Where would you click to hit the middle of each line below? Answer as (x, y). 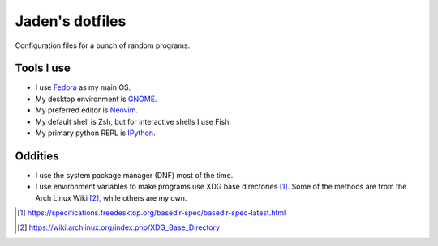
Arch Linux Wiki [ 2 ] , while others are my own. (111, 197)
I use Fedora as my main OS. (83, 87)
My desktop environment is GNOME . (96, 99)
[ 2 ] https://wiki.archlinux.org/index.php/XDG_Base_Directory (119, 227)
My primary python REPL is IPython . (95, 133)
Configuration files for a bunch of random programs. (103, 45)
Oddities (37, 156)
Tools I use (43, 68)
